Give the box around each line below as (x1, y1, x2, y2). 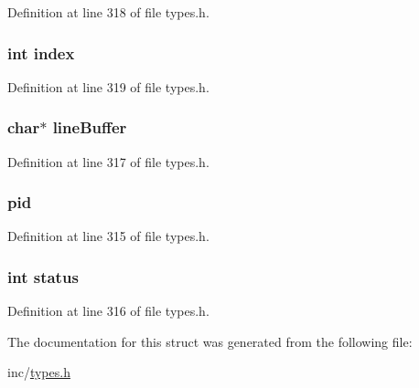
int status (7, 265, 79, 288)
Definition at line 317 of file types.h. (7, 152, 209, 171)
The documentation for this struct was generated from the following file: (7, 331, 413, 351)
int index (7, 41, 75, 64)
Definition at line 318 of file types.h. (7, 3, 209, 21)
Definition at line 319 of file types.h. (7, 77, 209, 96)
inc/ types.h (7, 362, 70, 382)
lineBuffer (52, 116, 127, 139)
